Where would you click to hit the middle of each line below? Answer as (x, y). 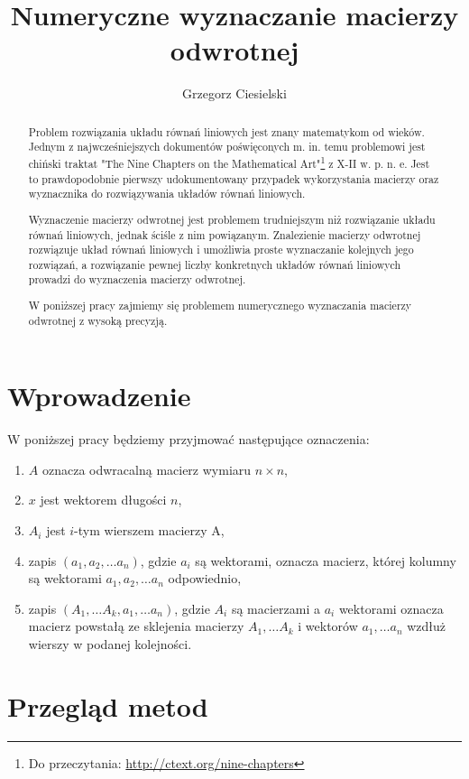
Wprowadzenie (99, 396)
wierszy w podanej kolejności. (110, 644)
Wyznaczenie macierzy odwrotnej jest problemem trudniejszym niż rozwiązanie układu (232, 219)
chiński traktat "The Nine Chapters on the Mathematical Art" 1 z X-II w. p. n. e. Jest (229, 162)
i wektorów (328, 626)
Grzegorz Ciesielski (234, 93)
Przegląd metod (108, 705)
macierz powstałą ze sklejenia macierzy (136, 626)
